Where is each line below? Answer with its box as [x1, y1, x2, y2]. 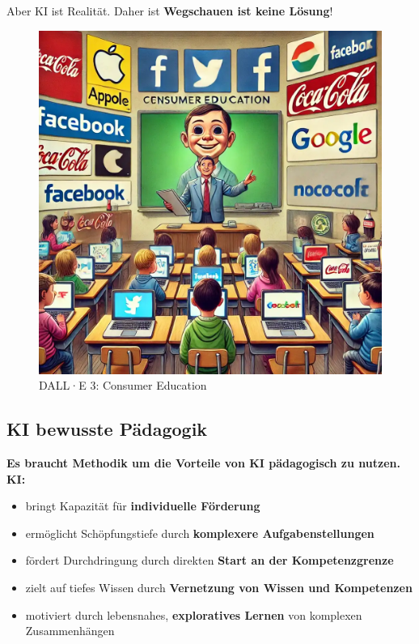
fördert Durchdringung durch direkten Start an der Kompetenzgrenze [25, 552, 394, 569]
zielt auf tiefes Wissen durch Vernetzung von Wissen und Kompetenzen [25, 578, 413, 595]
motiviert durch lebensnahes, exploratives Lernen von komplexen [25, 606, 362, 623]
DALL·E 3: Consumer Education [39, 377, 207, 394]
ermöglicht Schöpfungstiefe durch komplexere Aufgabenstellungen [25, 524, 375, 541]
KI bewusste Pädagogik [6, 416, 208, 441]
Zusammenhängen [25, 622, 115, 639]
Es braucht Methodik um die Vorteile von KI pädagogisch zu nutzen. [6, 454, 400, 471]
